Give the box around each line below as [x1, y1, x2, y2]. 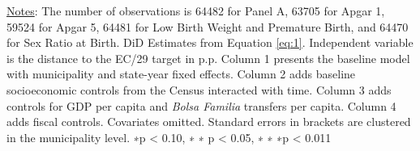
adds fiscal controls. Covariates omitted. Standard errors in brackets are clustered [6, 113, 411, 130]
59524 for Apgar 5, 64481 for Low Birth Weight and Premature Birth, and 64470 [6, 18, 409, 35]
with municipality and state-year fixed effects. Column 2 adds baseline [6, 65, 356, 82]
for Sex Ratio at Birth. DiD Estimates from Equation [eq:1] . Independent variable [6, 34, 414, 51]
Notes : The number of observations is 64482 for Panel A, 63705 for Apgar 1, [6, 2, 385, 19]
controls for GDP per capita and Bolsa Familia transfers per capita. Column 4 [6, 97, 396, 114]
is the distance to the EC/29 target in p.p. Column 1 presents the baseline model [6, 49, 410, 66]
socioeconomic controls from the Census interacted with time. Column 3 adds [6, 81, 392, 98]
